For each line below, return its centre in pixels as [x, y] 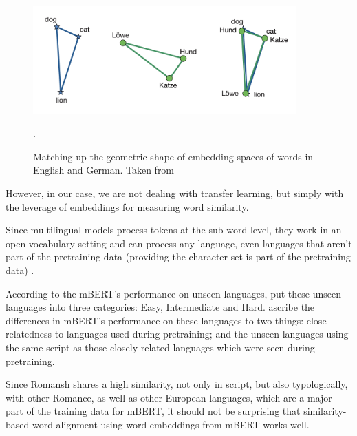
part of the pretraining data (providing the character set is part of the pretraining [178, 257]
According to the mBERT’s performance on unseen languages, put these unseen [173, 293]
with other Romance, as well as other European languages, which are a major [169, 397]
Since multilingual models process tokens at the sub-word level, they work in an [174, 230]
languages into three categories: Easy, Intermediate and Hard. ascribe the [160, 307]
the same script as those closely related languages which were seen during [160, 347]
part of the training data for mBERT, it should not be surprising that [153, 411]
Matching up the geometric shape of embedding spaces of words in [173, 156]
